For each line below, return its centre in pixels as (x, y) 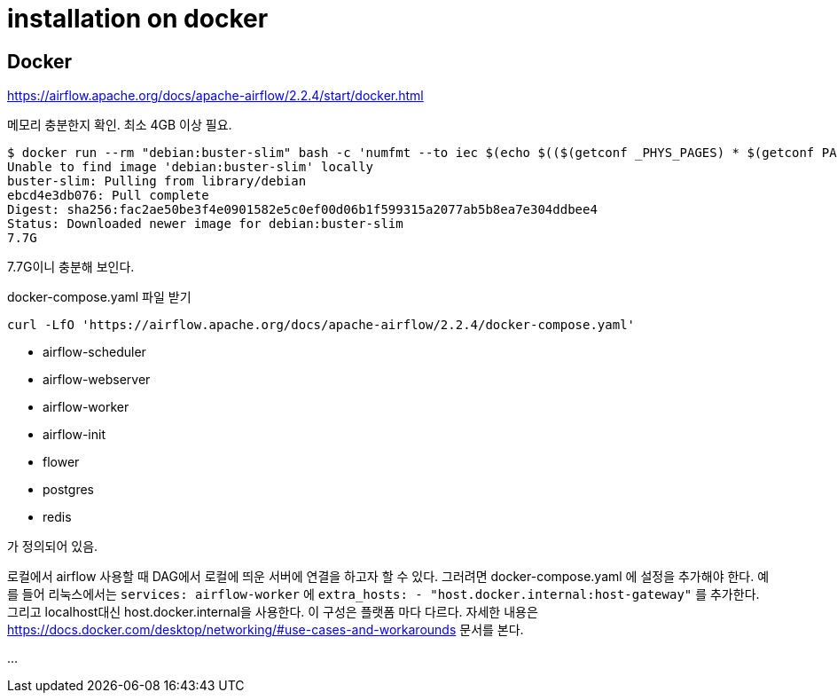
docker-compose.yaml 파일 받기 (99, 297)
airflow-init (74, 435)
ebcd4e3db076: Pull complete (108, 196)
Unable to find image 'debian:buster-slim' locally (191, 167)
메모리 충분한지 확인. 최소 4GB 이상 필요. (120, 125)
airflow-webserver (97, 380)
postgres (68, 490)
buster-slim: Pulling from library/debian (157, 181)
